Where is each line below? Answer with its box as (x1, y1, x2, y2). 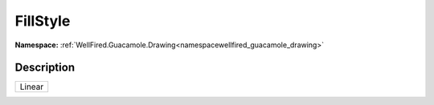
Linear (19, 81, 44, 92)
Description (14, 61, 76, 75)
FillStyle (14, 12, 71, 30)
